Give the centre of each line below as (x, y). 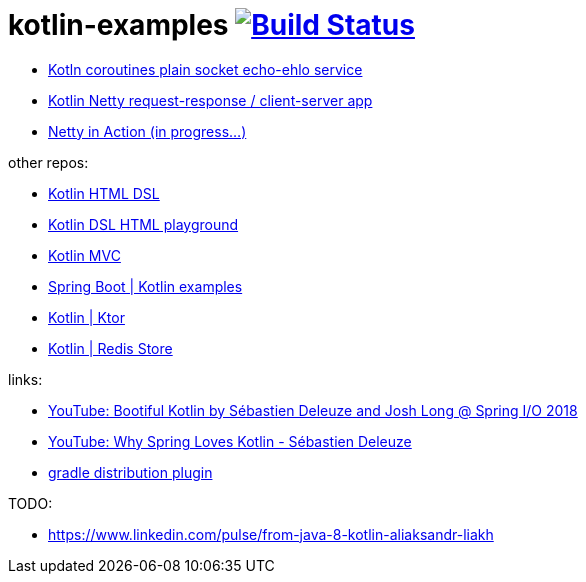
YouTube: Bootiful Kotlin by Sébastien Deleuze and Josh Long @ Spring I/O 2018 (313, 410)
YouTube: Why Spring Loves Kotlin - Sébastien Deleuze (230, 441)
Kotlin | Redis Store (110, 348)
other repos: (48, 162)
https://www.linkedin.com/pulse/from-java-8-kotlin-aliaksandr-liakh (271, 534)
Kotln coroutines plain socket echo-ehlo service (205, 69)
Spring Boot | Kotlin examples (145, 286)
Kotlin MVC (84, 255)
